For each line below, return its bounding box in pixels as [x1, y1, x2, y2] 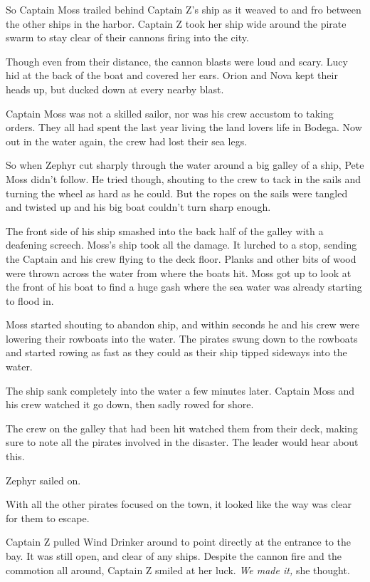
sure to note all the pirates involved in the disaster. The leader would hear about [6, 435, 359, 450]
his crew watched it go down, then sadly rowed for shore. [6, 397, 254, 412]
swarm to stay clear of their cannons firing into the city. [6, 30, 249, 45]
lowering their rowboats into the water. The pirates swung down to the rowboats [6, 331, 358, 345]
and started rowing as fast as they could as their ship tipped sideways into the [6, 345, 347, 360]
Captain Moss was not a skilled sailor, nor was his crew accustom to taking [6, 105, 334, 120]
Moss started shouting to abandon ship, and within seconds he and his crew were [6, 317, 359, 332]
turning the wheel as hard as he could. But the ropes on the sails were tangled [6, 185, 348, 200]
